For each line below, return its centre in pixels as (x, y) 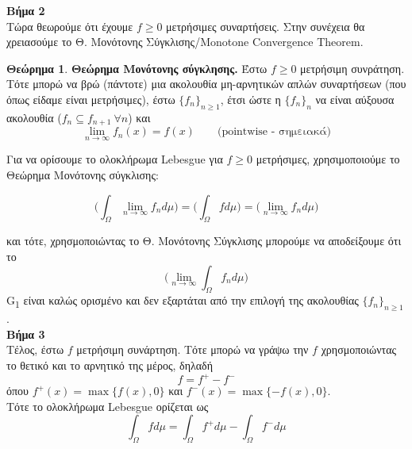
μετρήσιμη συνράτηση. (352, 68)
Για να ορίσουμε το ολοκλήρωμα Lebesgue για (115, 159)
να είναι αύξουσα (355, 99)
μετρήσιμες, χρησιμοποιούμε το (328, 159)
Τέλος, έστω (35, 349)
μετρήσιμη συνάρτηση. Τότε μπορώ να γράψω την (193, 349)
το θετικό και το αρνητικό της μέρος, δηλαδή (110, 365)
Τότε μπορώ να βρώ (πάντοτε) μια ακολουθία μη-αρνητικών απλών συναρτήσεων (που (206, 84)
